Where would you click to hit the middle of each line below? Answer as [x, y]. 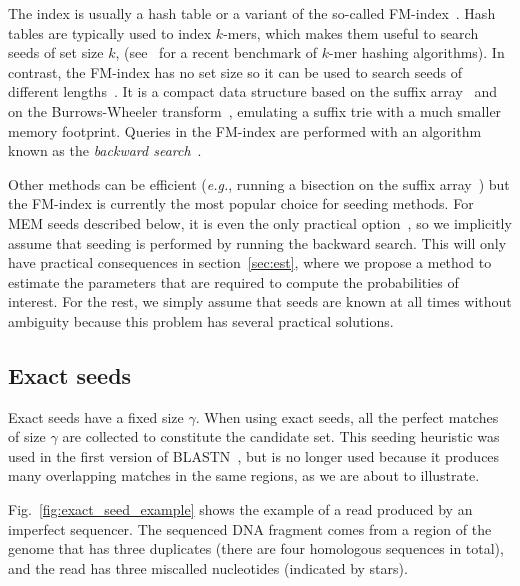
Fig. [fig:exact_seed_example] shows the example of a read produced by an [240, 509]
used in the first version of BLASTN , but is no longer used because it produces [254, 455]
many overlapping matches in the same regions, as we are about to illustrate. [244, 475]
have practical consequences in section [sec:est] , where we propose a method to [250, 262]
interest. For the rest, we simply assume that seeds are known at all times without [260, 301]
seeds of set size [56, 52]
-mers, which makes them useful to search [351, 32]
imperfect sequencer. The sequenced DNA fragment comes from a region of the [250, 528]
